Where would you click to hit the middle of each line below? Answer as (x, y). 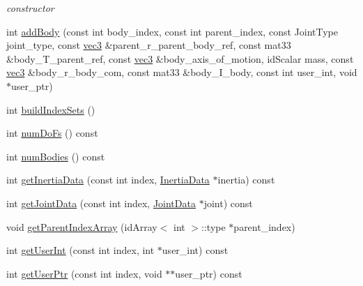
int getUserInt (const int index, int (80, 250)
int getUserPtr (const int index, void (84, 273)
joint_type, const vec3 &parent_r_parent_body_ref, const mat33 (149, 45)
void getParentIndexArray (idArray (82, 226)
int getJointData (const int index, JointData (101, 203)
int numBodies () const (56, 156)
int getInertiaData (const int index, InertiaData (108, 180)
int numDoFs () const (52, 133)
